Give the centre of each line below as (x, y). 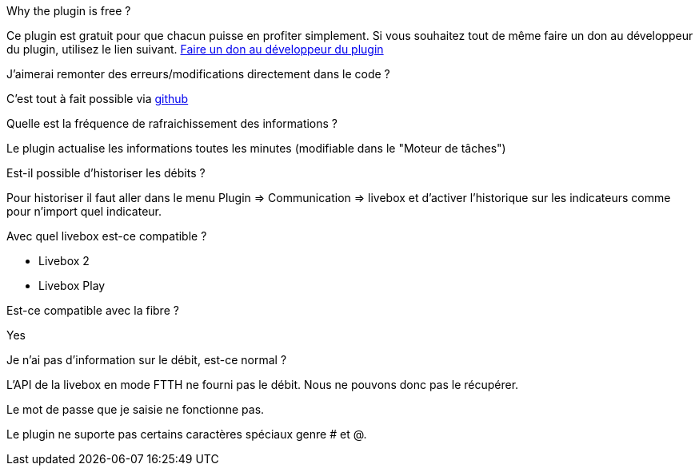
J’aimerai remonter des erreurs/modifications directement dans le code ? (198, 74)
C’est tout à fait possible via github (98, 99)
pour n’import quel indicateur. (84, 211)
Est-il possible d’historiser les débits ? (106, 173)
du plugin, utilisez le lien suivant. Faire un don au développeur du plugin (195, 49)
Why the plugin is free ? (69, 11)
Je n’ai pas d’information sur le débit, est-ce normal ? (147, 360)
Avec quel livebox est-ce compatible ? (107, 236)
